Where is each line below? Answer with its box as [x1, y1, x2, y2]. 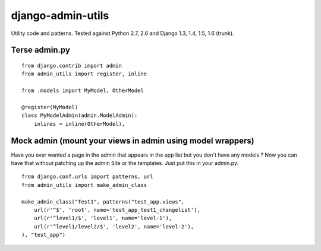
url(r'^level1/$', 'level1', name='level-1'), [33, 215, 172, 222]
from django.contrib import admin [21, 62, 122, 69]
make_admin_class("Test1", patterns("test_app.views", [21, 198, 185, 205]
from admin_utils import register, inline [21, 71, 147, 77]
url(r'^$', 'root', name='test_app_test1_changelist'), [33, 206, 200, 213]
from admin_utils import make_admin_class [21, 182, 147, 188]
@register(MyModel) [21, 104, 78, 110]
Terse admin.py [11, 45, 71, 55]
